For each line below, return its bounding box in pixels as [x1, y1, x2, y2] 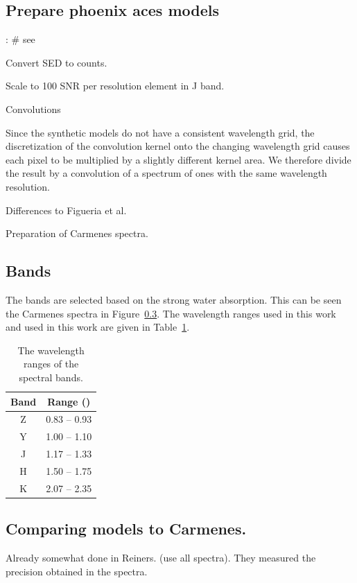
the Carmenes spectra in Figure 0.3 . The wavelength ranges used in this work [6, 306, 336, 320]
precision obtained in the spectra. [6, 564, 148, 578]
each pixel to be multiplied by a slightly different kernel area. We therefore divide [6, 152, 351, 166]
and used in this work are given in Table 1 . [6, 320, 190, 334]
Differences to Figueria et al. [6, 202, 127, 217]
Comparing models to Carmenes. [6, 518, 247, 539]
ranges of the [24, 356, 79, 371]
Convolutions [6, 101, 61, 116]
